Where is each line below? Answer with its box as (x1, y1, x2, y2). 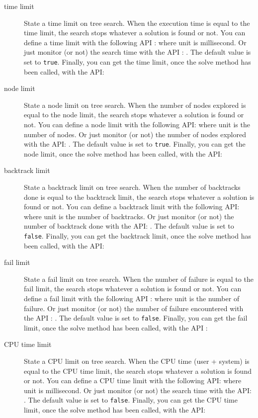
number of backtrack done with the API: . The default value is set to (24, 221, 234, 231)
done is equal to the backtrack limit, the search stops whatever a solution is (24, 191, 255, 202)
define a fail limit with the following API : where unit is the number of (24, 293, 240, 304)
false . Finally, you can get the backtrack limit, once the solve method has (24, 231, 251, 241)
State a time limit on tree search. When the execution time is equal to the (24, 17, 250, 28)
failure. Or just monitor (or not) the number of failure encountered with (24, 303, 244, 313)
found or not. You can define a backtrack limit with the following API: (24, 201, 240, 212)
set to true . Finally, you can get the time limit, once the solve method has (24, 56, 251, 67)
